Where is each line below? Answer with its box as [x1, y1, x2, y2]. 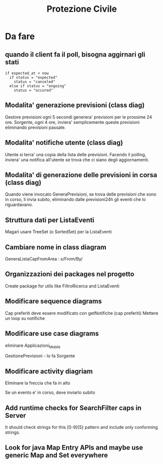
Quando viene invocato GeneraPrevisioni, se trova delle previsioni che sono [5, 191, 157, 197]
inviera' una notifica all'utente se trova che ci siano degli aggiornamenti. [5, 157, 149, 162]
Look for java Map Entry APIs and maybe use [5, 444, 144, 452]
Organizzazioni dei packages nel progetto [5, 270, 135, 279]
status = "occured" [14, 88, 54, 93]
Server [5, 411, 26, 420]
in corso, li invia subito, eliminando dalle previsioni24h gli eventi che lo [5, 197, 146, 202]
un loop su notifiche [5, 315, 45, 321]
